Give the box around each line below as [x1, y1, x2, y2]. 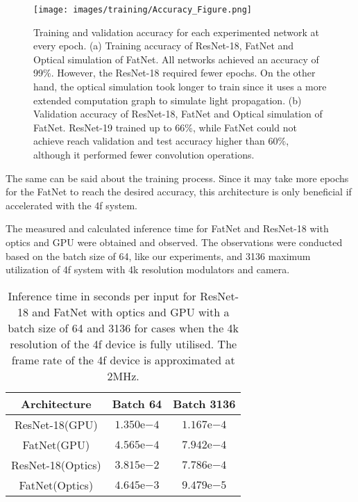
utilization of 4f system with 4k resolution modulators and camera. [6, 262, 290, 277]
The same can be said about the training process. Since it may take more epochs [6, 170, 349, 185]
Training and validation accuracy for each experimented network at [33, 24, 320, 39]
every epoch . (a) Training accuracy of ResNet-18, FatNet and [33, 38, 294, 53]
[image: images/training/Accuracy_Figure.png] [33, 5, 252, 15]
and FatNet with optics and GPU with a [32, 303, 230, 320]
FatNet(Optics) [19, 476, 94, 493]
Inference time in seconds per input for [8, 287, 196, 304]
